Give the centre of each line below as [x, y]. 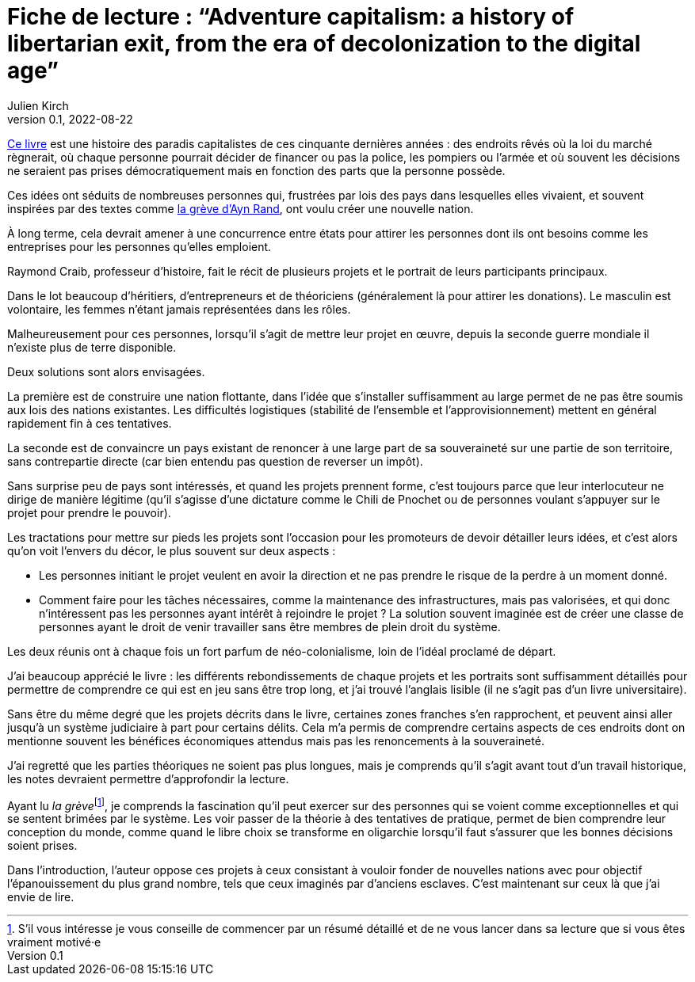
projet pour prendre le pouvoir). [89, 512]
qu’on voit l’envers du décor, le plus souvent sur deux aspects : [172, 550]
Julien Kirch [38, 105]
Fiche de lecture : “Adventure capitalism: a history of [291, 17]
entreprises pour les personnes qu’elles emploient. [139, 246]
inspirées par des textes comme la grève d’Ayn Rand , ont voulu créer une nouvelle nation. [241, 208]
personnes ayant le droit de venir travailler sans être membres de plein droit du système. [270, 626]
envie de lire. [41, 897]
